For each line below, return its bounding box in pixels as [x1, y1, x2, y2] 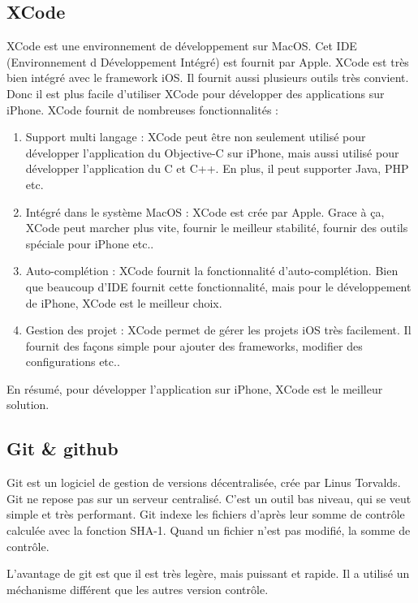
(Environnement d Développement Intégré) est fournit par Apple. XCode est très [6, 53, 409, 70]
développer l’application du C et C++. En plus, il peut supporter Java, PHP [25, 160, 409, 177]
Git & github [6, 436, 119, 461]
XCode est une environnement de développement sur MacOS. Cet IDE [6, 37, 357, 54]
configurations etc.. [25, 353, 120, 370]
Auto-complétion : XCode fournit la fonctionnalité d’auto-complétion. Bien [25, 262, 399, 279]
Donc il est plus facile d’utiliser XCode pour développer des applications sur [6, 84, 385, 101]
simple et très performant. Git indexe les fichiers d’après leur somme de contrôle [6, 506, 405, 523]
